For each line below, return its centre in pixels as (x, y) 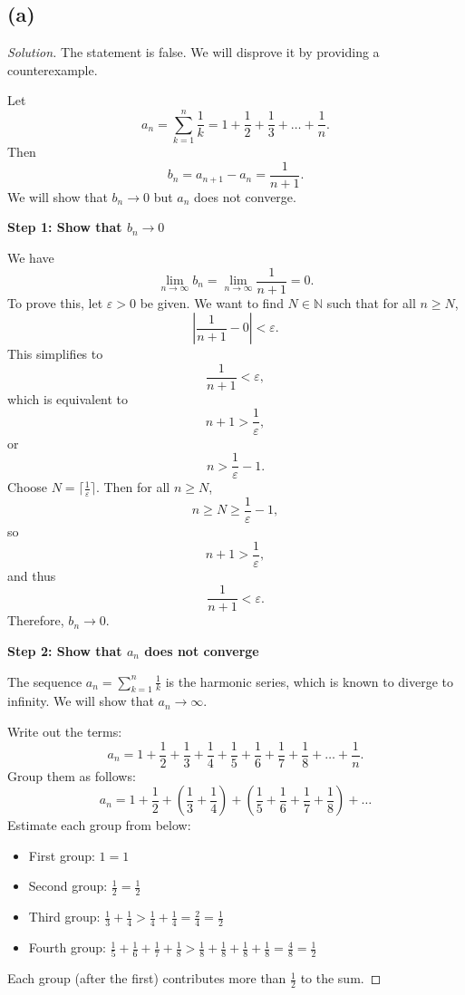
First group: (62, 855)
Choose (28, 487)
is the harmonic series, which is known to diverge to (310, 681)
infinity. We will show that (81, 701)
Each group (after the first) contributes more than (147, 978)
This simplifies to (55, 354)
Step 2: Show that (65, 650)
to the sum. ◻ (341, 978)
